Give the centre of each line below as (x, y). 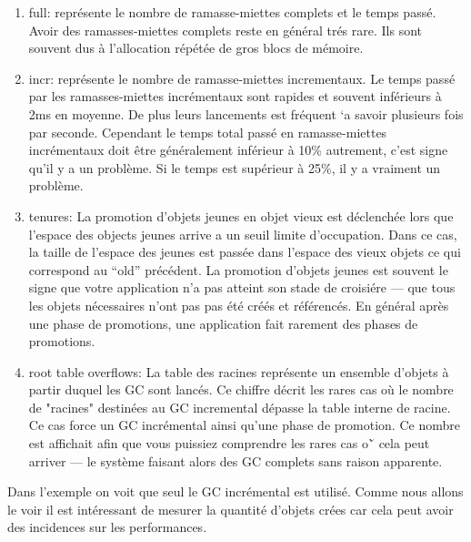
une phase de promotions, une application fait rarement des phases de (223, 323)
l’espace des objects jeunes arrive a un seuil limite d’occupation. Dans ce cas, (243, 234)
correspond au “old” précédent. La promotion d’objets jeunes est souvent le (238, 269)
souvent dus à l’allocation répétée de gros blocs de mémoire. (196, 48)
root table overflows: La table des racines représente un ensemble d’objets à (239, 371)
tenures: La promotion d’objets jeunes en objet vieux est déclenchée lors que (241, 215)
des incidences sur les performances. (107, 527)
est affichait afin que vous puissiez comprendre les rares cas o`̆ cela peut (229, 443)
